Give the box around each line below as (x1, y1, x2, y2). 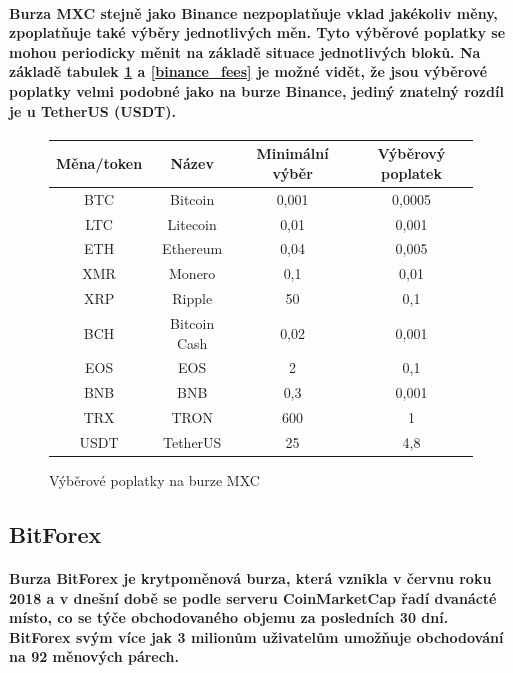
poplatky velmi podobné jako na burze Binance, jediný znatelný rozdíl (9, 80, 504, 101)
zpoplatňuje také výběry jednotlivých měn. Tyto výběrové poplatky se (9, 22, 506, 43)
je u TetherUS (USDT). (9, 100, 176, 121)
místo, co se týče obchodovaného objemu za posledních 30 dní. (9, 607, 449, 628)
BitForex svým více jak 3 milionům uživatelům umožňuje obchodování (9, 626, 504, 647)
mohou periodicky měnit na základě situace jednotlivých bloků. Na (9, 41, 481, 62)
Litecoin (167, 213, 217, 234)
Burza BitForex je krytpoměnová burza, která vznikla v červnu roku (9, 567, 492, 588)
